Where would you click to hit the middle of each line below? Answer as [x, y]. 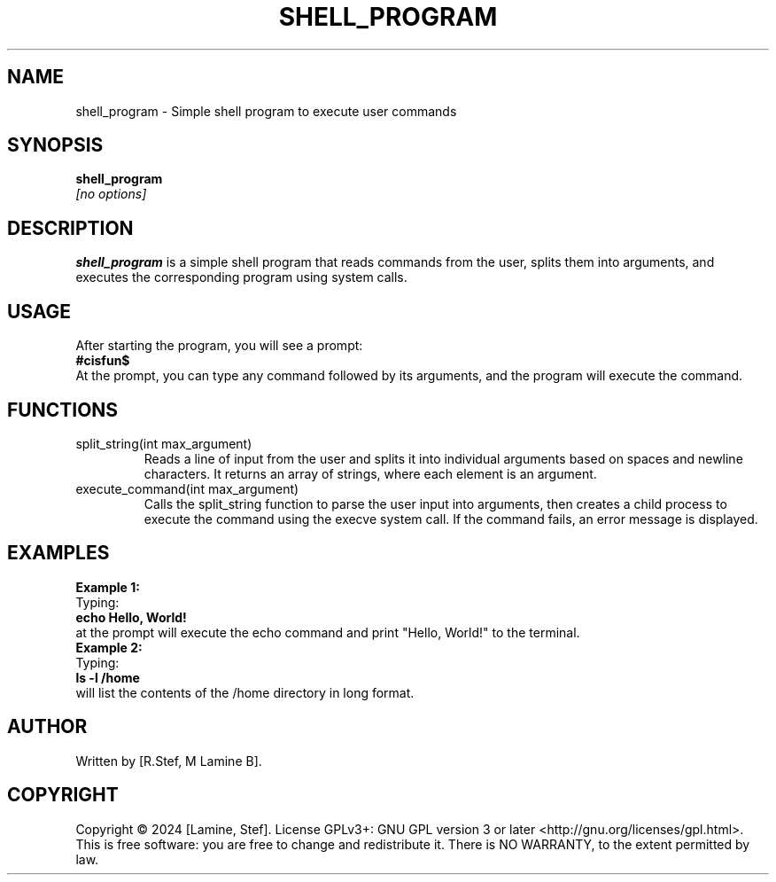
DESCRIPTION [70, 228]
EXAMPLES [58, 553]
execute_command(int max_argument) [187, 488]
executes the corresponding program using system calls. [241, 277]
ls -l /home [108, 677]
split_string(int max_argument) [164, 443]
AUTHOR [47, 727]
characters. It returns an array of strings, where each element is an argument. [370, 473]
